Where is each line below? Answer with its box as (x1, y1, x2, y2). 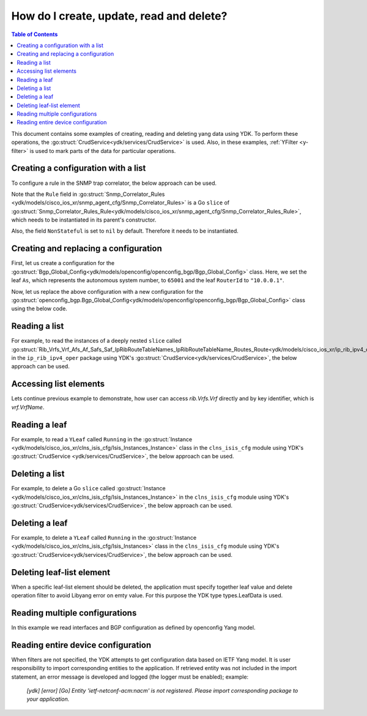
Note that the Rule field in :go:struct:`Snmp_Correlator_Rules (11, 190, 165, 198)
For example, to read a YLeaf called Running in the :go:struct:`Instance (11, 435, 193, 443)
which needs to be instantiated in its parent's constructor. (11, 216, 157, 223)
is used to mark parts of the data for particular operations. (29, 147, 176, 154)
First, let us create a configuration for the (11, 259, 115, 267)
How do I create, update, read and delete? (11, 9, 228, 23)
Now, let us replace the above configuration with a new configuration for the (11, 288, 204, 295)
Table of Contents (11, 31, 58, 38)
